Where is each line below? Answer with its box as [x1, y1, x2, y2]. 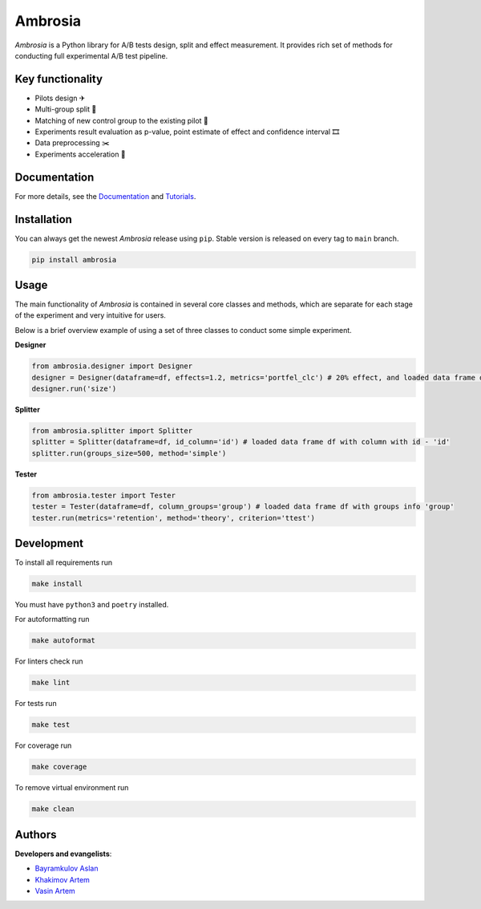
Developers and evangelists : [14, 849, 112, 858]
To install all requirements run [14, 558, 113, 567]
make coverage [31, 762, 87, 772]
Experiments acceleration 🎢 [34, 149, 126, 159]
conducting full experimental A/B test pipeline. [14, 51, 168, 60]
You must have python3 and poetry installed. [14, 600, 169, 609]
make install [31, 579, 83, 589]
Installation [14, 213, 72, 226]
